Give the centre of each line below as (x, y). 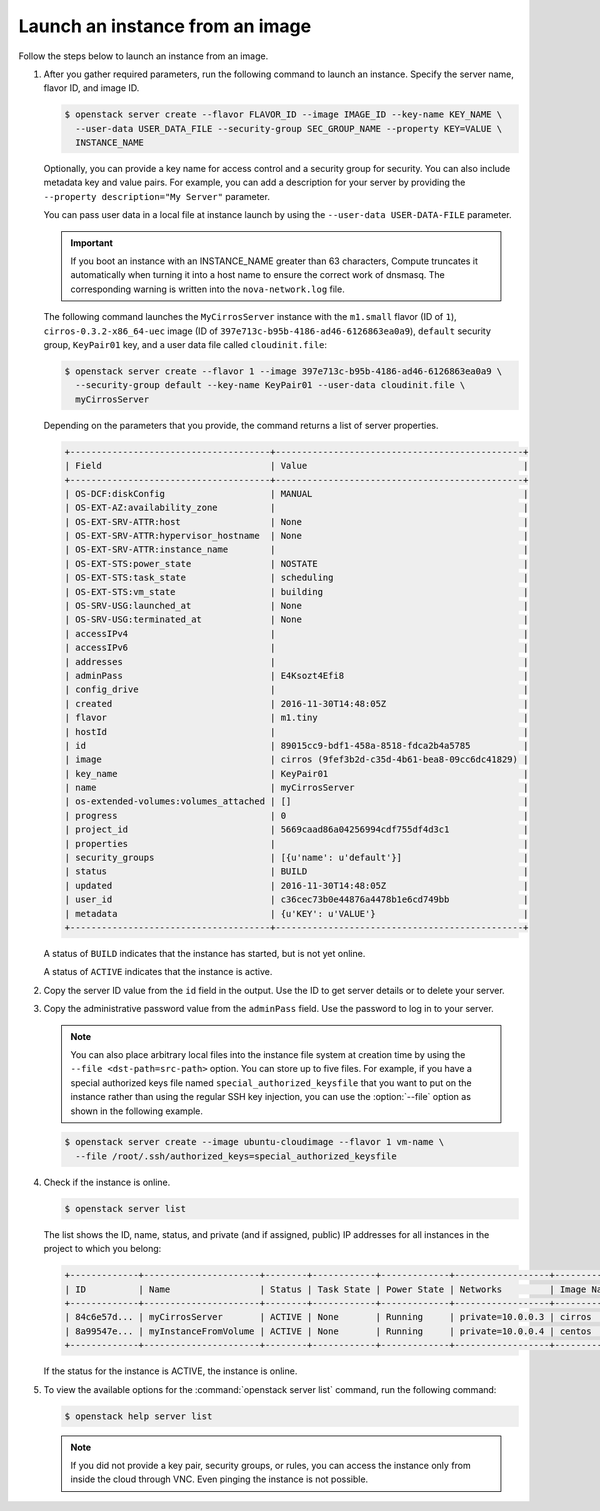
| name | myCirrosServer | (296, 788)
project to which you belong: (102, 1249)
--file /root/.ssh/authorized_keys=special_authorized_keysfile (236, 1156)
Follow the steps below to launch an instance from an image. (143, 56)
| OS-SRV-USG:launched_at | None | (296, 606)
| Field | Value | (296, 466)
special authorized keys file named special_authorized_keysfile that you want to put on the (271, 1082)
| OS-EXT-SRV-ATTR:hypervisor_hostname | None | (296, 536)
